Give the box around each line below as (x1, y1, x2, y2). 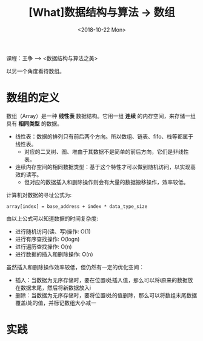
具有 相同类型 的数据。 (6, 120, 62, 127)
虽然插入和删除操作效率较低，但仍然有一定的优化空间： (6, 263, 144, 270)
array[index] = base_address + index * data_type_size (6, 203, 148, 210)
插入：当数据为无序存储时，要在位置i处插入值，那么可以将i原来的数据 (15, 276, 188, 283)
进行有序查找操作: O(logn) (15, 235, 80, 243)
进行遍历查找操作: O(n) (15, 243, 72, 250)
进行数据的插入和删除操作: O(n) (15, 250, 93, 258)
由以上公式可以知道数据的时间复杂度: (6, 215, 99, 222)
